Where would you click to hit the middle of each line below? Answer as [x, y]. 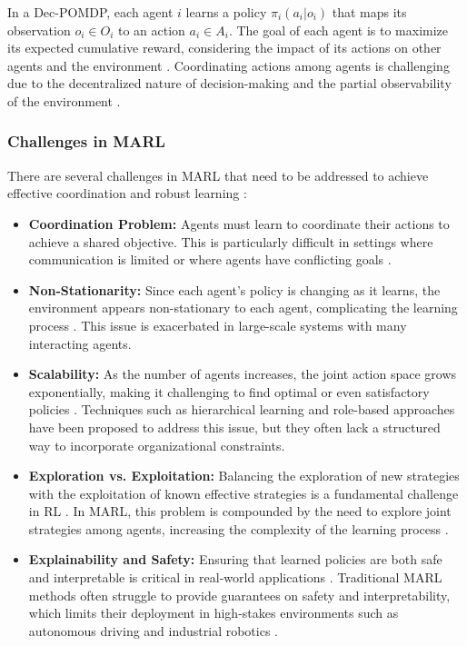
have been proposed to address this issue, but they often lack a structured [234, 427]
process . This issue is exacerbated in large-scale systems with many [218, 325]
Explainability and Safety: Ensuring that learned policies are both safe [235, 559]
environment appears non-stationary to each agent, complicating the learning [243, 308]
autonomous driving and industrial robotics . [153, 630]
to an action [151, 30]
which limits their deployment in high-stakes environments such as [214, 613]
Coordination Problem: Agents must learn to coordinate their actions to [239, 223]
